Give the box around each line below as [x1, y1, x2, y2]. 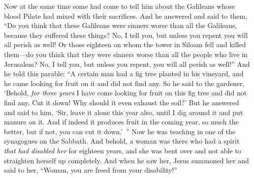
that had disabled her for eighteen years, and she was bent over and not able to [4, 145, 241, 155]
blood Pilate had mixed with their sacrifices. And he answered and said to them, [4, 10, 248, 21]
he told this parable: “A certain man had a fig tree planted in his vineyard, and [4, 68, 244, 79]
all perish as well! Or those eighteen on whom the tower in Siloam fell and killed [4, 39, 246, 50]
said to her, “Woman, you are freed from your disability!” [4, 165, 177, 175]
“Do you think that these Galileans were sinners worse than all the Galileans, [4, 20, 237, 30]
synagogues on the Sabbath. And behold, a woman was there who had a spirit [4, 136, 240, 146]
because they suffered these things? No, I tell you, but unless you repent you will [4, 30, 248, 40]
